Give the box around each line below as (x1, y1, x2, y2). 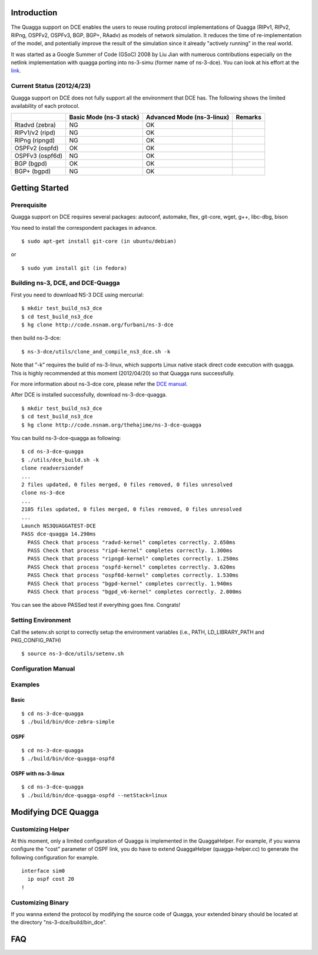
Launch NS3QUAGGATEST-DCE (21, 522, 97, 529)
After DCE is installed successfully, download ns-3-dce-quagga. (11, 391, 167, 398)
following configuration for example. (11, 854, 99, 861)
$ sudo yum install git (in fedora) (21, 265, 127, 271)
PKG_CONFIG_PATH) (11, 636, 61, 643)
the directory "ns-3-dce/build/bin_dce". (11, 919, 107, 926)
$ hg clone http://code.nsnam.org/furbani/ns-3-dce (21, 322, 174, 328)
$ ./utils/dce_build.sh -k (21, 457, 100, 463)
